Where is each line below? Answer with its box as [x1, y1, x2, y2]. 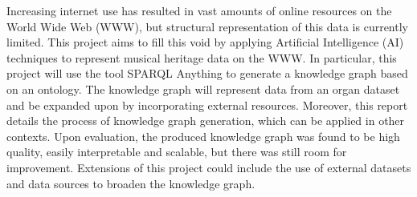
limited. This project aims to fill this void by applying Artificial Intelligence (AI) [6, 34, 404, 50]
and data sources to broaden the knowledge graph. [6, 175, 256, 191]
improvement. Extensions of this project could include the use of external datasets [6, 159, 411, 175]
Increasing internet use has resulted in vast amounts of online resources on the [6, 2, 392, 18]
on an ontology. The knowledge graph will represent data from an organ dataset [6, 80, 400, 97]
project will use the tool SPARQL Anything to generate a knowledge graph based [6, 65, 408, 82]
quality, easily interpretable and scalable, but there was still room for [6, 143, 347, 160]
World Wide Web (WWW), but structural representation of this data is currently [6, 18, 408, 34]
